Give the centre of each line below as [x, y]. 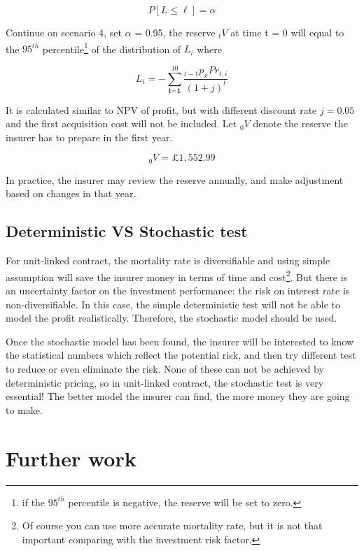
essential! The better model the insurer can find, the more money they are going [178, 396]
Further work [71, 458]
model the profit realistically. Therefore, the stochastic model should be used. [171, 318]
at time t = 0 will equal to [287, 32]
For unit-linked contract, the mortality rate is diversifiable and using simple [168, 260]
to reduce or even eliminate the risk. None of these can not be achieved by [165, 369]
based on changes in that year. [71, 193]
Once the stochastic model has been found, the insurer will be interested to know [180, 341]
